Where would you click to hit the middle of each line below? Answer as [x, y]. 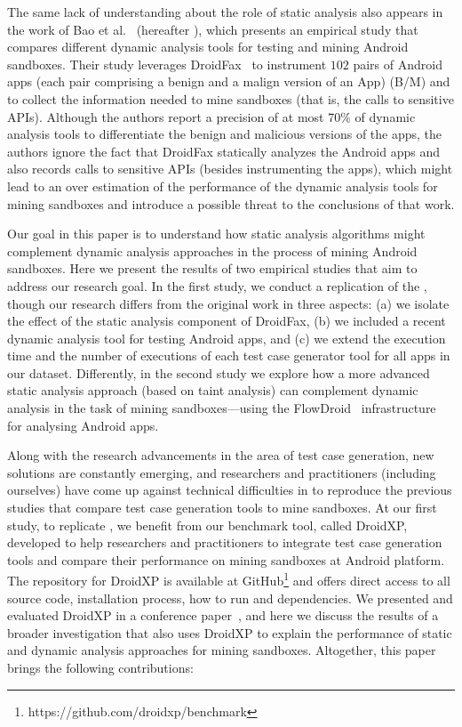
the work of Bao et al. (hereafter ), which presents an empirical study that [213, 29]
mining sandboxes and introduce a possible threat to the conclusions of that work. [231, 203]
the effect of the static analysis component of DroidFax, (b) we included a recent [227, 321]
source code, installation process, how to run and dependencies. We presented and [230, 598]
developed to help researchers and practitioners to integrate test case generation [225, 542]
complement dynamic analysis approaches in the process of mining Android [212, 250]
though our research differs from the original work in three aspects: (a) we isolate [228, 303]
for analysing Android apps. [83, 425]
